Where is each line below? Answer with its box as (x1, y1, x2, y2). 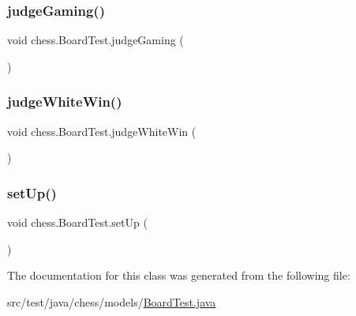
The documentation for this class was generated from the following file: (7, 267, 350, 284)
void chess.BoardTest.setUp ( (7, 214, 148, 231)
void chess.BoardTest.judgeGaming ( (7, 32, 184, 48)
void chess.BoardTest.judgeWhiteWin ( (7, 122, 197, 139)
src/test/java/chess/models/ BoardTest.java (7, 293, 216, 310)
